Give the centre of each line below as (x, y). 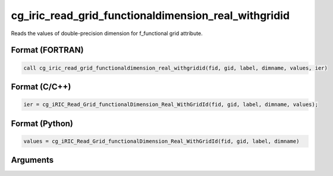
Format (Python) (42, 123)
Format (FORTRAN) (47, 50)
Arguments (32, 160)
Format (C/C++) (41, 87)
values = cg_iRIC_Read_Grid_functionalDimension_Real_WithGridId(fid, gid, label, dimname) (161, 141)
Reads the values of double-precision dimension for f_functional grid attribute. (107, 33)
